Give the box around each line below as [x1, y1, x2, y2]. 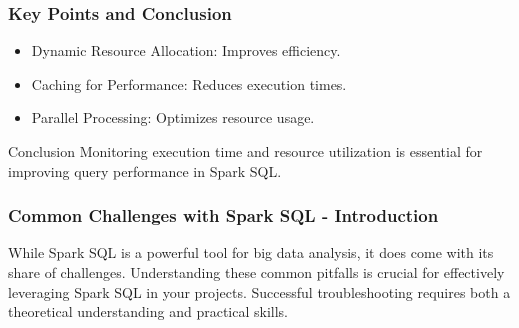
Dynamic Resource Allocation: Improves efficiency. [31, 40, 341, 61]
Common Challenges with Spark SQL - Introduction [8, 203, 439, 228]
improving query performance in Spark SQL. [8, 160, 282, 181]
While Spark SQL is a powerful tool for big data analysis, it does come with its [8, 242, 494, 263]
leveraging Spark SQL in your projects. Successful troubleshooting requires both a [8, 281, 511, 302]
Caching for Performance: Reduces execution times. [31, 73, 347, 94]
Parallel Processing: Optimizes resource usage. [31, 107, 315, 128]
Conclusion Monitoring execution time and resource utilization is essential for [8, 141, 483, 161]
